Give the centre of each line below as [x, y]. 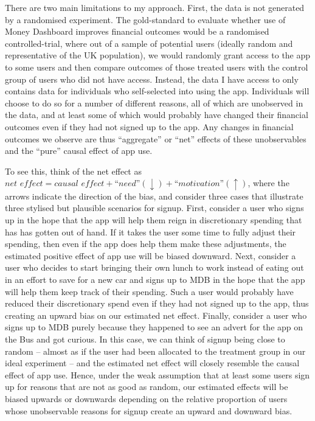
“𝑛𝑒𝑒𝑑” [127, 184]
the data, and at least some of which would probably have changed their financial [157, 115]
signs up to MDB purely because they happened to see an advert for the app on [154, 327]
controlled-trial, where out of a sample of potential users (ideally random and [149, 43]
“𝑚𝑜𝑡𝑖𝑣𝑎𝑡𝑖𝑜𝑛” [199, 184]
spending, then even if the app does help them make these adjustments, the [146, 244]
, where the [268, 183]
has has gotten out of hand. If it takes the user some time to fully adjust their [151, 231]
